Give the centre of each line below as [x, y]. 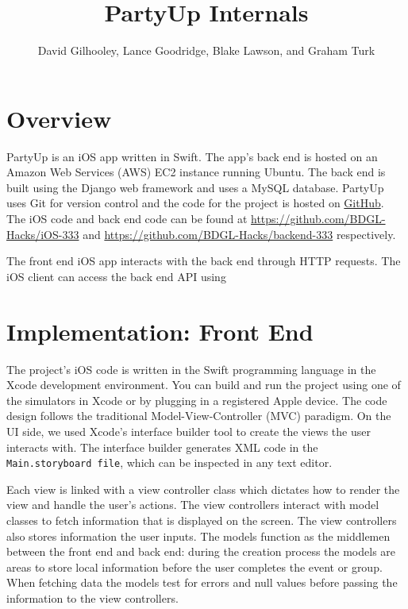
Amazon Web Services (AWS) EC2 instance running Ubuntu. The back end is [196, 172]
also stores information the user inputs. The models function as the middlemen [198, 536]
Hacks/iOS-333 [43, 234]
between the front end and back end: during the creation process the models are [201, 551]
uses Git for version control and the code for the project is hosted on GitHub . [195, 203]
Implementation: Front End [160, 331]
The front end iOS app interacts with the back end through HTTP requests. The [204, 261]
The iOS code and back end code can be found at [127, 219]
